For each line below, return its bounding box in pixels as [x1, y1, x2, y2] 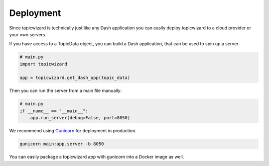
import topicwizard [19, 61, 67, 67]
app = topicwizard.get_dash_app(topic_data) [19, 75, 131, 81]
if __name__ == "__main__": [19, 108, 88, 114]
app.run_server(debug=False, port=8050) [30, 115, 131, 121]
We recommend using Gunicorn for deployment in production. [9, 128, 136, 134]
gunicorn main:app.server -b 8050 [19, 141, 104, 147]
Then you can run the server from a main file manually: [9, 87, 122, 94]
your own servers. [9, 31, 47, 37]
